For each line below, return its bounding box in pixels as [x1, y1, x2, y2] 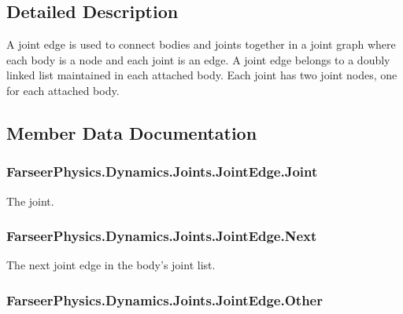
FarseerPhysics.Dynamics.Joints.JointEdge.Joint [6, 162, 318, 181]
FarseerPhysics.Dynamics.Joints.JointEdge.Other [6, 290, 323, 309]
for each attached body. [6, 82, 120, 98]
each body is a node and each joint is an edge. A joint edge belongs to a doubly [6, 51, 390, 68]
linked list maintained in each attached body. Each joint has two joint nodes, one [6, 67, 397, 83]
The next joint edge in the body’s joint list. [6, 257, 216, 273]
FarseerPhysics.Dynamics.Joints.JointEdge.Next [6, 226, 317, 246]
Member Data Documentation [6, 120, 257, 144]
